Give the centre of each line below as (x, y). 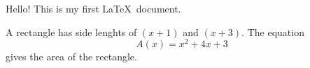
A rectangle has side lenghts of (71, 32)
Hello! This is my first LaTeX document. (93, 8)
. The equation (273, 32)
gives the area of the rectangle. (71, 57)
